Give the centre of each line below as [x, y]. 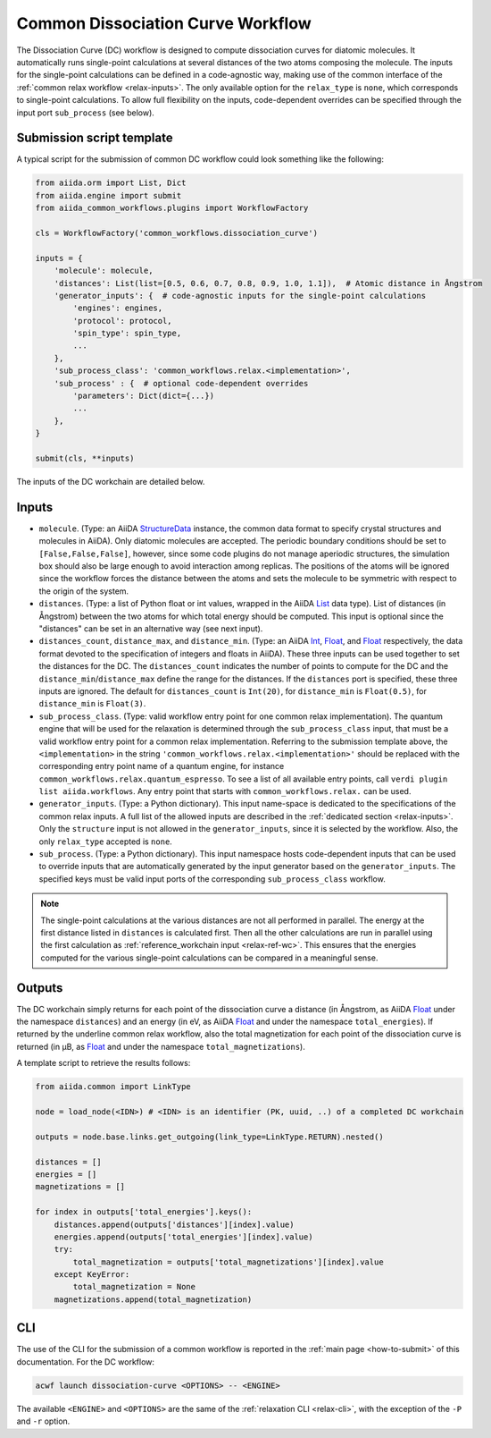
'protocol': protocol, [123, 321]
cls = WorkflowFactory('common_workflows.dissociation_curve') [177, 233]
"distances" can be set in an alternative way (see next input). [151, 629]
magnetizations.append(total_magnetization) [153, 1299]
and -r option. [43, 1421]
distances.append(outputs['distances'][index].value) [174, 1224]
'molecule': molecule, [104, 271]
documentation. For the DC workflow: [86, 1362]
